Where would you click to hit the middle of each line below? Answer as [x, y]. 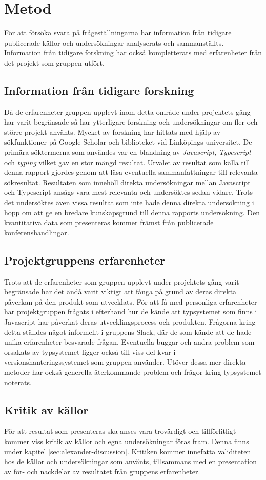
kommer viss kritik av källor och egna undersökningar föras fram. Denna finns [127, 441]
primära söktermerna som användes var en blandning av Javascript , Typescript [128, 152]
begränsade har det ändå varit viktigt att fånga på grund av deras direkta [120, 292]
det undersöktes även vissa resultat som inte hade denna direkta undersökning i [129, 202]
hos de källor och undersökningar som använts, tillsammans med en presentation [131, 461]
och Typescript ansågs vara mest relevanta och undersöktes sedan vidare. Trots [128, 192]
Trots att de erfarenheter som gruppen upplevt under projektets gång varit [122, 281]
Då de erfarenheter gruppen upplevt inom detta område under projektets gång [127, 112]
